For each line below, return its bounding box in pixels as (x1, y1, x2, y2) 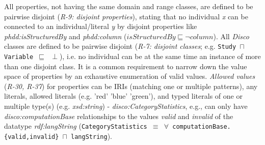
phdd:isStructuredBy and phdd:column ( (4, 31, 127, 41)
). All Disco (213, 31, 249, 41)
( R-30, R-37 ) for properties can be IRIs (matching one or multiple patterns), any (4, 80, 258, 91)
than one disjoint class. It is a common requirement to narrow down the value (4, 61, 247, 71)
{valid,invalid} (4, 133, 59, 140)
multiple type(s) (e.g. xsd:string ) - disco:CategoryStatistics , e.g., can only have (4, 101, 248, 111)
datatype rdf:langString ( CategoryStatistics (4, 121, 147, 131)
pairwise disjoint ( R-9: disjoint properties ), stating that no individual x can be (4, 11, 248, 21)
